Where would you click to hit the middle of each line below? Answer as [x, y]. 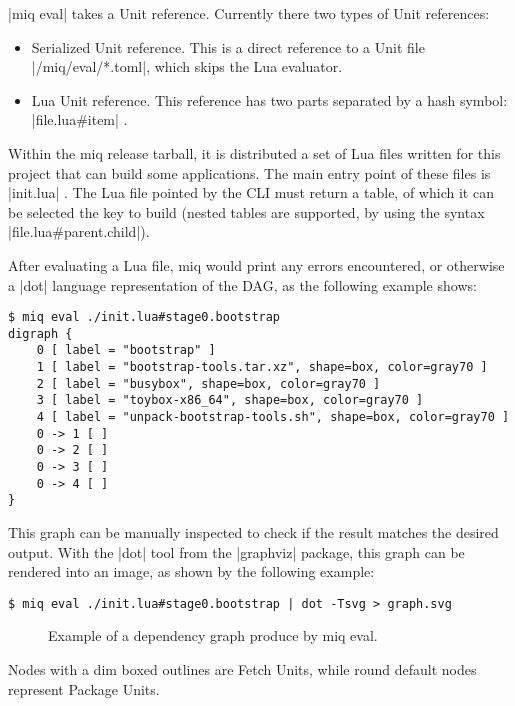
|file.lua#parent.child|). [79, 231]
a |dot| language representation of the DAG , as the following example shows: [242, 284]
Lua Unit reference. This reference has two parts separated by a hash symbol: [269, 99]
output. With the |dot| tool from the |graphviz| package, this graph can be [236, 551]
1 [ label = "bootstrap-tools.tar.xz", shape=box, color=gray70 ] [262, 367]
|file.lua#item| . [79, 119]
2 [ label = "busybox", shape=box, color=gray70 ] [208, 383]
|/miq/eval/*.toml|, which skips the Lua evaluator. [187, 66]
